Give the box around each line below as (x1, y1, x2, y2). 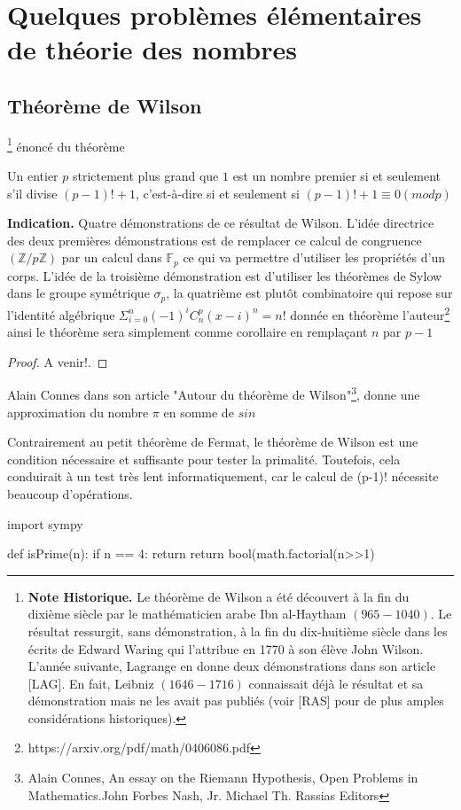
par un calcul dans (61, 248, 162, 267)
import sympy (7, 514, 83, 533)
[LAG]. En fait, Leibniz (27, 674, 154, 692)
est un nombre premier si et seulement (232, 167, 441, 185)
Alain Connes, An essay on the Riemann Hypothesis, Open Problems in (27, 768, 418, 787)
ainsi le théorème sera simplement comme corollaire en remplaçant (7, 323, 368, 341)
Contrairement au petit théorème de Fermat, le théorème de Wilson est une (7, 432, 418, 451)
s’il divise (7, 183, 58, 202)
